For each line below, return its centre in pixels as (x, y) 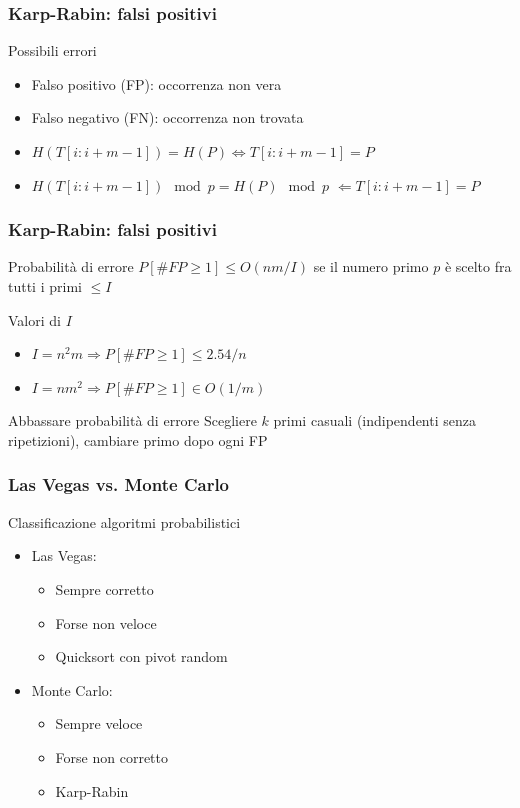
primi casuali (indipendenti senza (374, 420)
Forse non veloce (106, 622)
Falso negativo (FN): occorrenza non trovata (167, 117)
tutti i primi (45, 286)
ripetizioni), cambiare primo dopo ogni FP (138, 439)
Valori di (34, 319)
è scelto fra (478, 266)
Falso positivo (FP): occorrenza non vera (156, 83)
